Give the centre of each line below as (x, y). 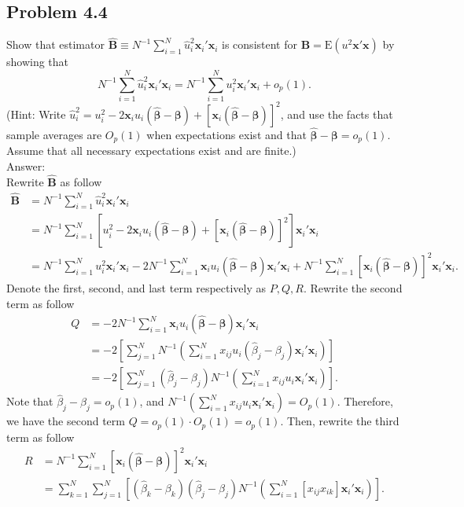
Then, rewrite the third (343, 421)
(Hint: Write (36, 114)
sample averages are (54, 134)
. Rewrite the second (353, 287)
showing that (38, 62)
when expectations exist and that (226, 134)
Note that (30, 401)
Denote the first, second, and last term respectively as (136, 287)
